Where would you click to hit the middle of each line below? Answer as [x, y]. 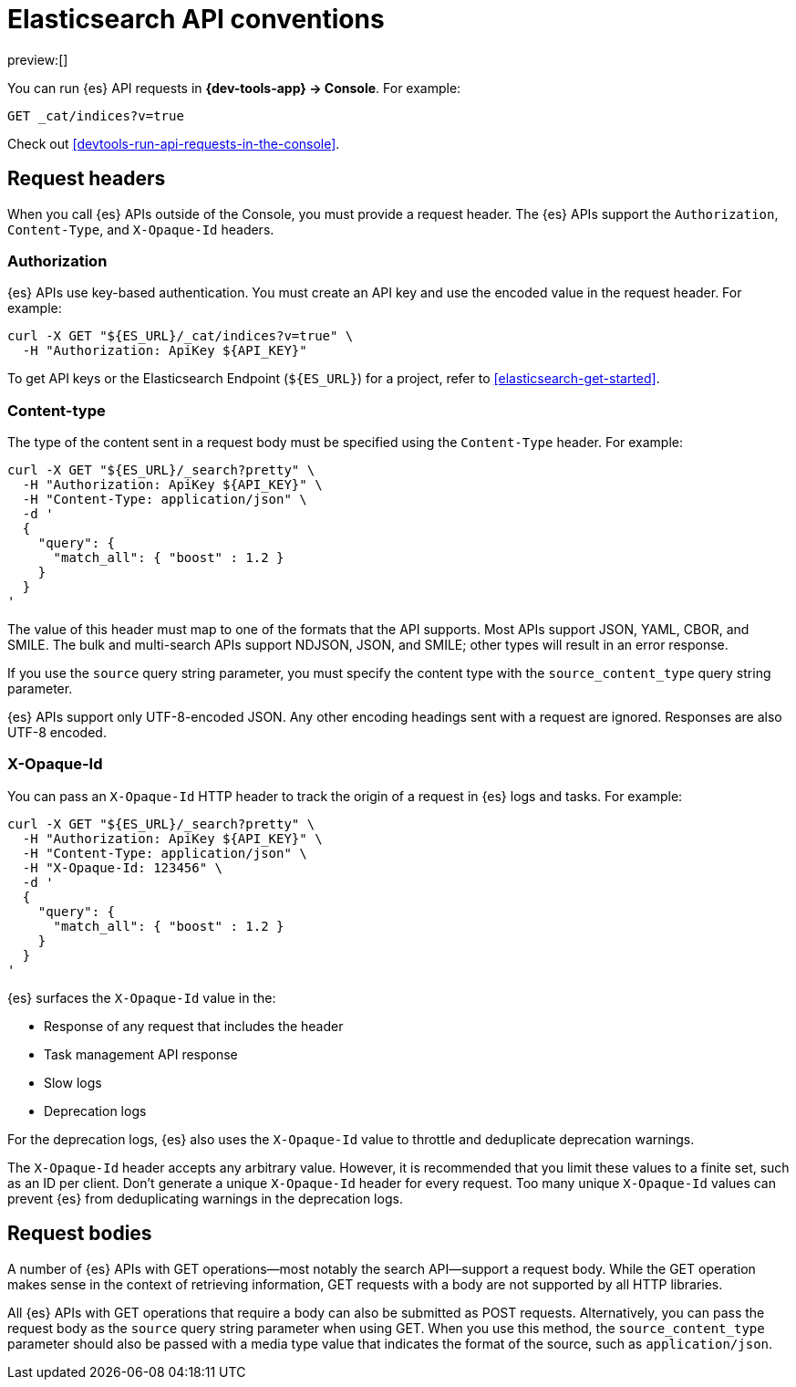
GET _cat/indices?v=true [96, 115]
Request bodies [80, 1234]
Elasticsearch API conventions [196, 19]
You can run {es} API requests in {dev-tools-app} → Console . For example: [234, 88]
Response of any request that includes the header [194, 1026]
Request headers [87, 179]
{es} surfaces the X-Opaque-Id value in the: [142, 997]
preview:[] [38, 59]
